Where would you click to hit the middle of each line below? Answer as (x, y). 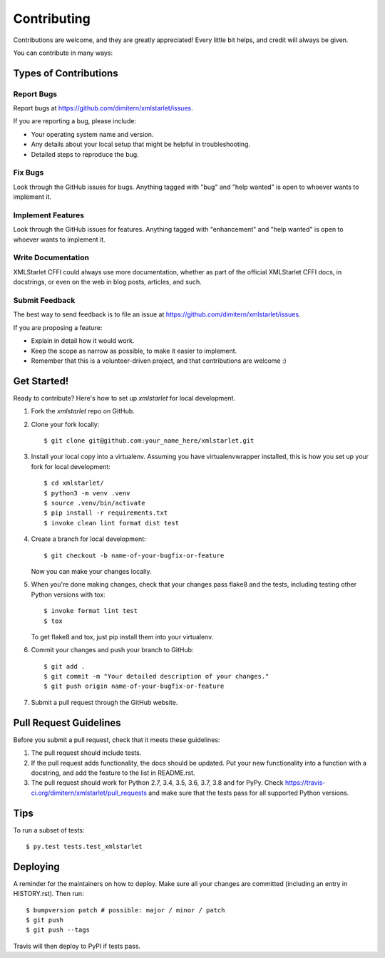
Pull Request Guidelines (67, 722)
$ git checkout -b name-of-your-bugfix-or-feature (134, 555)
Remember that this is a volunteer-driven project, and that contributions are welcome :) (159, 361)
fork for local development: (71, 466)
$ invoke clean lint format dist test (112, 523)
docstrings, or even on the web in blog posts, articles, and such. (108, 282)
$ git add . (65, 666)
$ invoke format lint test (91, 611)
